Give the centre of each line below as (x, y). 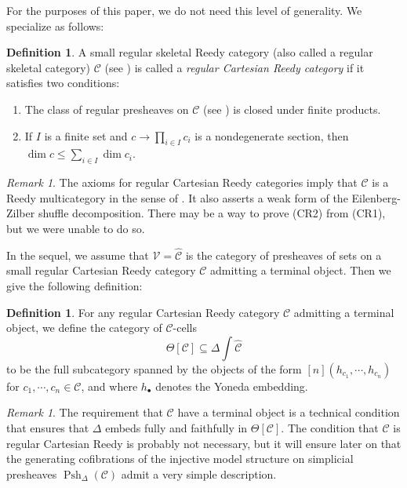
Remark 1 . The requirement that (85, 412)
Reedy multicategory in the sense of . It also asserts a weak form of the (177, 197)
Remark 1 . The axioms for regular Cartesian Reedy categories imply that (182, 182)
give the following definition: (74, 285)
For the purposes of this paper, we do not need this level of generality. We (184, 10)
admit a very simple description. (199, 473)
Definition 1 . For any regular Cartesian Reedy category (143, 312)
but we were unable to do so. (76, 228)
